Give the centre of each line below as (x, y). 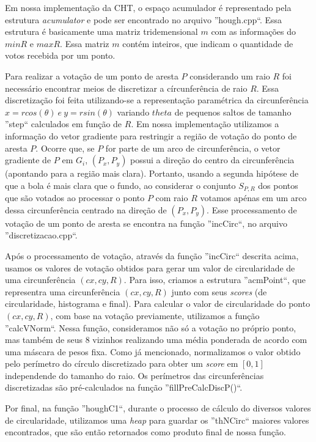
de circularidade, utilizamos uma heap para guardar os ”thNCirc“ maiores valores (157, 420)
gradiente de (28, 160)
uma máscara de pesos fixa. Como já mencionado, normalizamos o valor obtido (153, 351)
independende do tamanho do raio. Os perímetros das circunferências (134, 375)
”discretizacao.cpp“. (41, 235)
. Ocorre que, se (65, 148)
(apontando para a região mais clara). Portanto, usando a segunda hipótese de (152, 173)
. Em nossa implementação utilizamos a (205, 124)
